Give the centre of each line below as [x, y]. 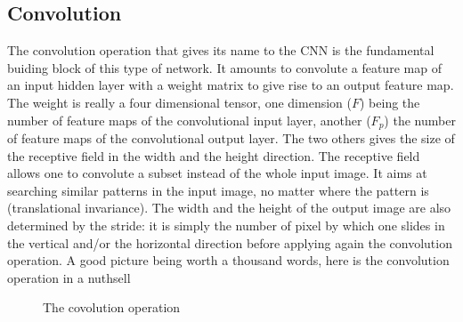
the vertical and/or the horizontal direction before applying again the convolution [230, 242]
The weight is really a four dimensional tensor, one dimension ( [179, 102]
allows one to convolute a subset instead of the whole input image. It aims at [217, 173]
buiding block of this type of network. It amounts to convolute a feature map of [224, 67]
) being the [390, 102]
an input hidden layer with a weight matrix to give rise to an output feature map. [231, 85]
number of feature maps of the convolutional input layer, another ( [189, 120]
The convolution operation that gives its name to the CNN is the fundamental [221, 50]
